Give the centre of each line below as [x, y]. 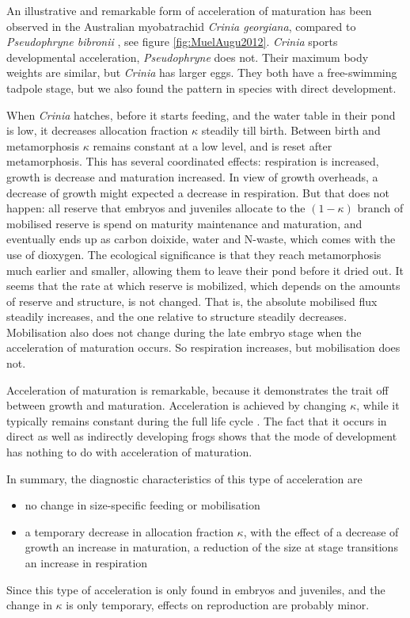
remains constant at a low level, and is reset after [213, 145]
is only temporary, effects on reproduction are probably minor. [218, 605]
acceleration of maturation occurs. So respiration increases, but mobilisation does [203, 347]
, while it [378, 405]
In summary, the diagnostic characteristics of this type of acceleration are [184, 478]
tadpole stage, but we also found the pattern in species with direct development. [201, 88]
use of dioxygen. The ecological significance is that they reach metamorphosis [194, 254]
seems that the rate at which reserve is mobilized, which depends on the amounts [203, 286]
